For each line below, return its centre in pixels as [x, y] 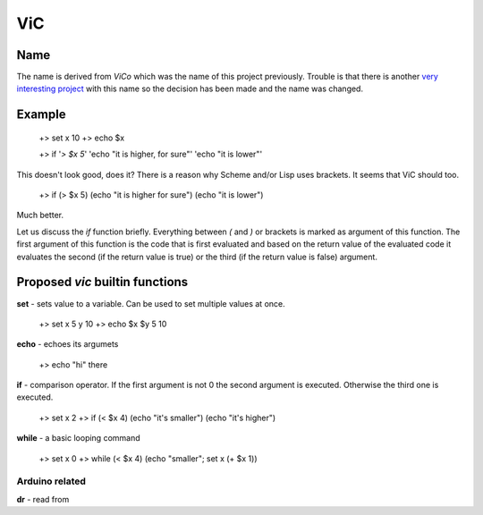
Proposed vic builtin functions [102, 282]
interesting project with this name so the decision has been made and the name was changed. [190, 89]
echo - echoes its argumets [68, 344]
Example [41, 115]
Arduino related [51, 481]
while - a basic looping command [78, 438]
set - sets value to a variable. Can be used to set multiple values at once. [151, 303]
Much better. [40, 215]
